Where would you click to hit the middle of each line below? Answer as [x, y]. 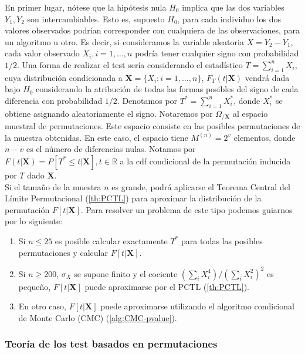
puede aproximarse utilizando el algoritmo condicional [197, 306]
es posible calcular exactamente [111, 240]
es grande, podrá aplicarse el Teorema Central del [201, 186]
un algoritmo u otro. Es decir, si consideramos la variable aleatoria [124, 41]
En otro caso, [42, 306]
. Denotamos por [147, 100]
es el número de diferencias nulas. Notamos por [111, 149]
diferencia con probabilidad [54, 100]
